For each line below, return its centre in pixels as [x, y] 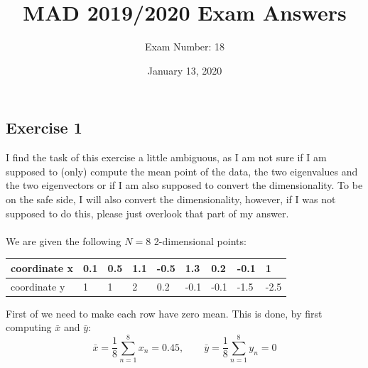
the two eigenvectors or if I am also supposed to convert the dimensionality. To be [184, 185]
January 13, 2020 [185, 70]
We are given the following [64, 240]
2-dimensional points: [200, 240]
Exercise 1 [44, 128]
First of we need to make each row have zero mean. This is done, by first [164, 313]
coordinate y [38, 286]
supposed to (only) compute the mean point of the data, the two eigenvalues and [182, 171]
